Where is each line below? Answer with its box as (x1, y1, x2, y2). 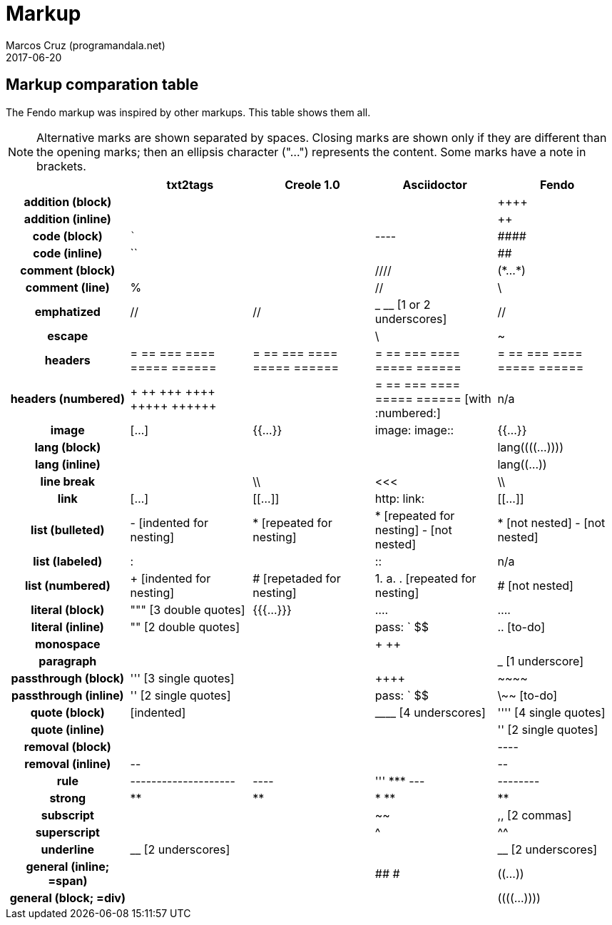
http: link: (374, 491, 425, 506)
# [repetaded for (253, 571, 341, 586)
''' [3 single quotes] (130, 670, 235, 685)
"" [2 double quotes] (130, 619, 240, 634)
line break (40, 474, 95, 489)
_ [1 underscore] (497, 653, 583, 668)
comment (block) (20, 262, 116, 277)
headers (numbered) (10, 391, 125, 406)
